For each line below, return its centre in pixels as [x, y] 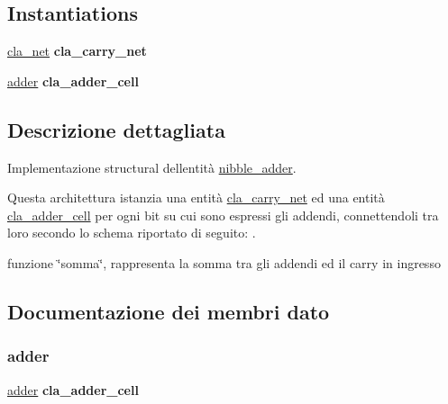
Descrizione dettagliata [116, 129]
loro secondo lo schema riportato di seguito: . [132, 233]
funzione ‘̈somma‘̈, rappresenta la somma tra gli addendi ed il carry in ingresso [224, 262]
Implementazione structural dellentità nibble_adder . [152, 167]
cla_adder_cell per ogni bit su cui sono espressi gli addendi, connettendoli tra [223, 215]
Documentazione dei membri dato [169, 311]
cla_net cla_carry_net [77, 51]
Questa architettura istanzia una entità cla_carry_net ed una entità [196, 198]
